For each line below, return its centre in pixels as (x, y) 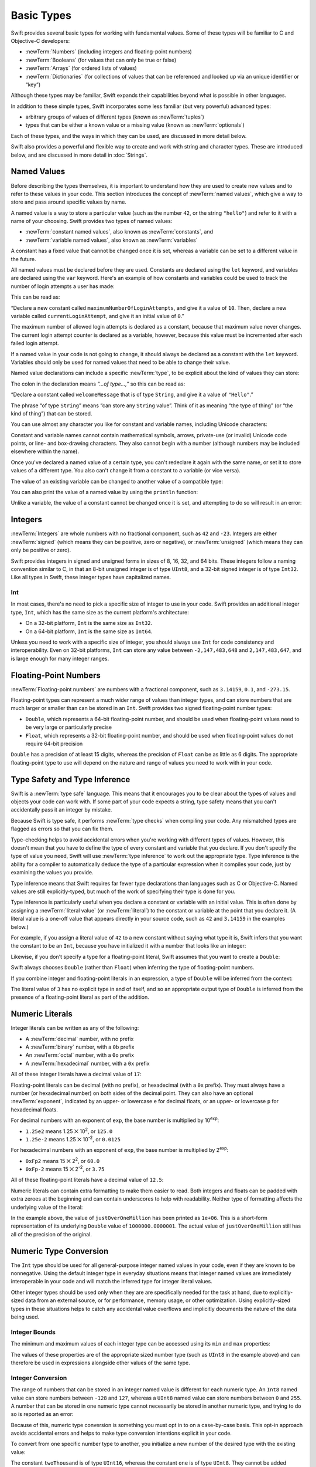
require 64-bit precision (54, 744)
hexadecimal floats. (35, 1110)
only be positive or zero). (41, 550)
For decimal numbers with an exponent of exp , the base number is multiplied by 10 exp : (115, 1120)
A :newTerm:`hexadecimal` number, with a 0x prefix (87, 1063)
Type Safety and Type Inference (71, 780)
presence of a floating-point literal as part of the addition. (80, 997)
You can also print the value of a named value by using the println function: (104, 492)
